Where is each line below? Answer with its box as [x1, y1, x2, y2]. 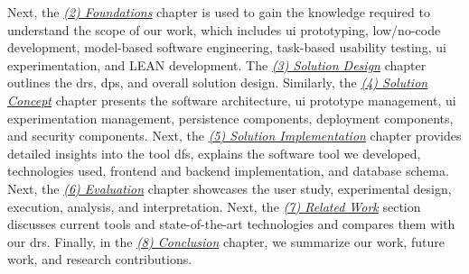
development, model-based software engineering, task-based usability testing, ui [7, 38, 446, 57]
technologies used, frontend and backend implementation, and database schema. [7, 161, 449, 180]
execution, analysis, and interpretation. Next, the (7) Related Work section [7, 196, 421, 215]
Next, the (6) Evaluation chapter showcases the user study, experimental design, [7, 178, 452, 197]
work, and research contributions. [7, 250, 192, 269]
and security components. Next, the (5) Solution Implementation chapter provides [7, 126, 462, 145]
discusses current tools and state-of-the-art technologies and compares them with [7, 215, 455, 233]
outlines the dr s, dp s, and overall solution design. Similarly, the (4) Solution [7, 73, 428, 92]
